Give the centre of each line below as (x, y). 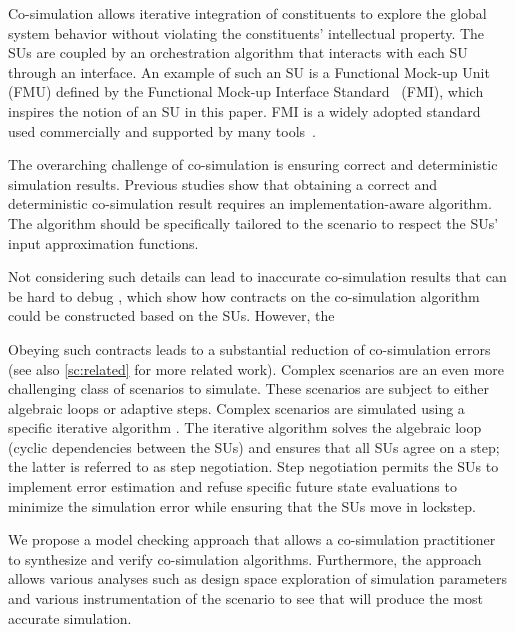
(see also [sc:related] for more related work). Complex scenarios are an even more (256, 368)
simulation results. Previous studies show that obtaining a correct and (223, 183)
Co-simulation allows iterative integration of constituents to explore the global (247, 13)
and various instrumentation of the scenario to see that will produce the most (245, 598)
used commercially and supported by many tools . (162, 130)
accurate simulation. (70, 617)
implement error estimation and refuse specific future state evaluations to (232, 486)
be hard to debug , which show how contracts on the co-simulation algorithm (244, 295)
